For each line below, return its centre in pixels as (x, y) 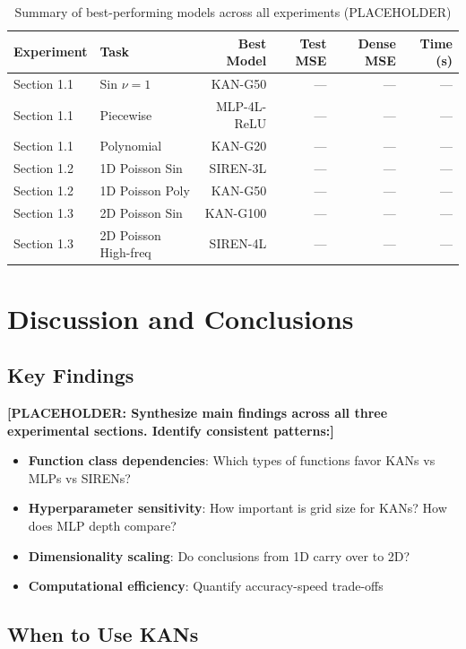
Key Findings (71, 375)
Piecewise (126, 114)
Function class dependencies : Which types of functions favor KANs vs (232, 460)
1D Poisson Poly (145, 190)
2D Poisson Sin (141, 212)
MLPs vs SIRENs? (79, 477)
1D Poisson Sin (141, 168)
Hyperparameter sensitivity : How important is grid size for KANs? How (237, 508)
